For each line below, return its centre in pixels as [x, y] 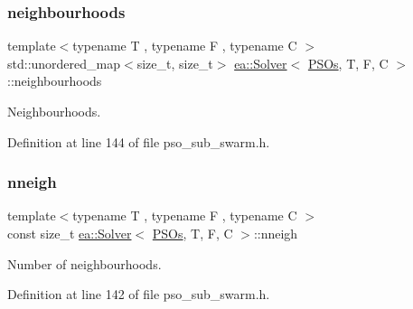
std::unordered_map [64, 63]
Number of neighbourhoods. [84, 263]
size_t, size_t [175, 63]
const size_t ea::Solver [70, 233]
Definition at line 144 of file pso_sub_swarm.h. [139, 141]
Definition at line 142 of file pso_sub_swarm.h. [139, 294]
